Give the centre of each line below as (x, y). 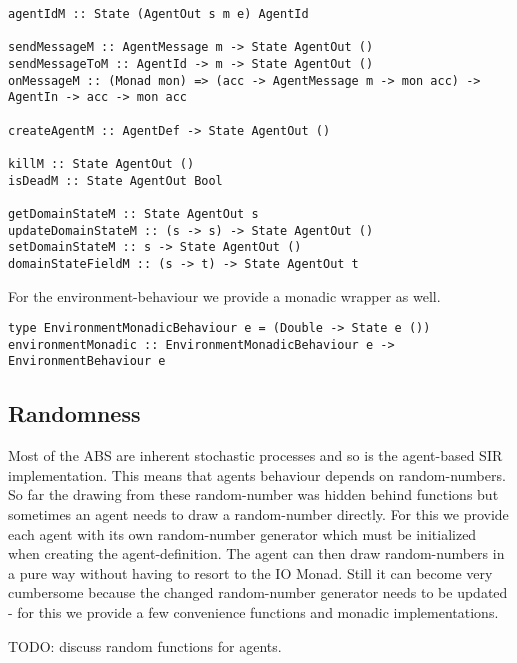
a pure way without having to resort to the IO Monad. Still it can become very (250, 572)
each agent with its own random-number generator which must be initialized (242, 533)
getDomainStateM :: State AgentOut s (133, 213)
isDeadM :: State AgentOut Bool (115, 180)
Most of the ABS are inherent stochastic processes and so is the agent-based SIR (255, 455)
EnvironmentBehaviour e (87, 361)
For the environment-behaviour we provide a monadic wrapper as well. (224, 295)
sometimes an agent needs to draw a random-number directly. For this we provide (258, 514)
